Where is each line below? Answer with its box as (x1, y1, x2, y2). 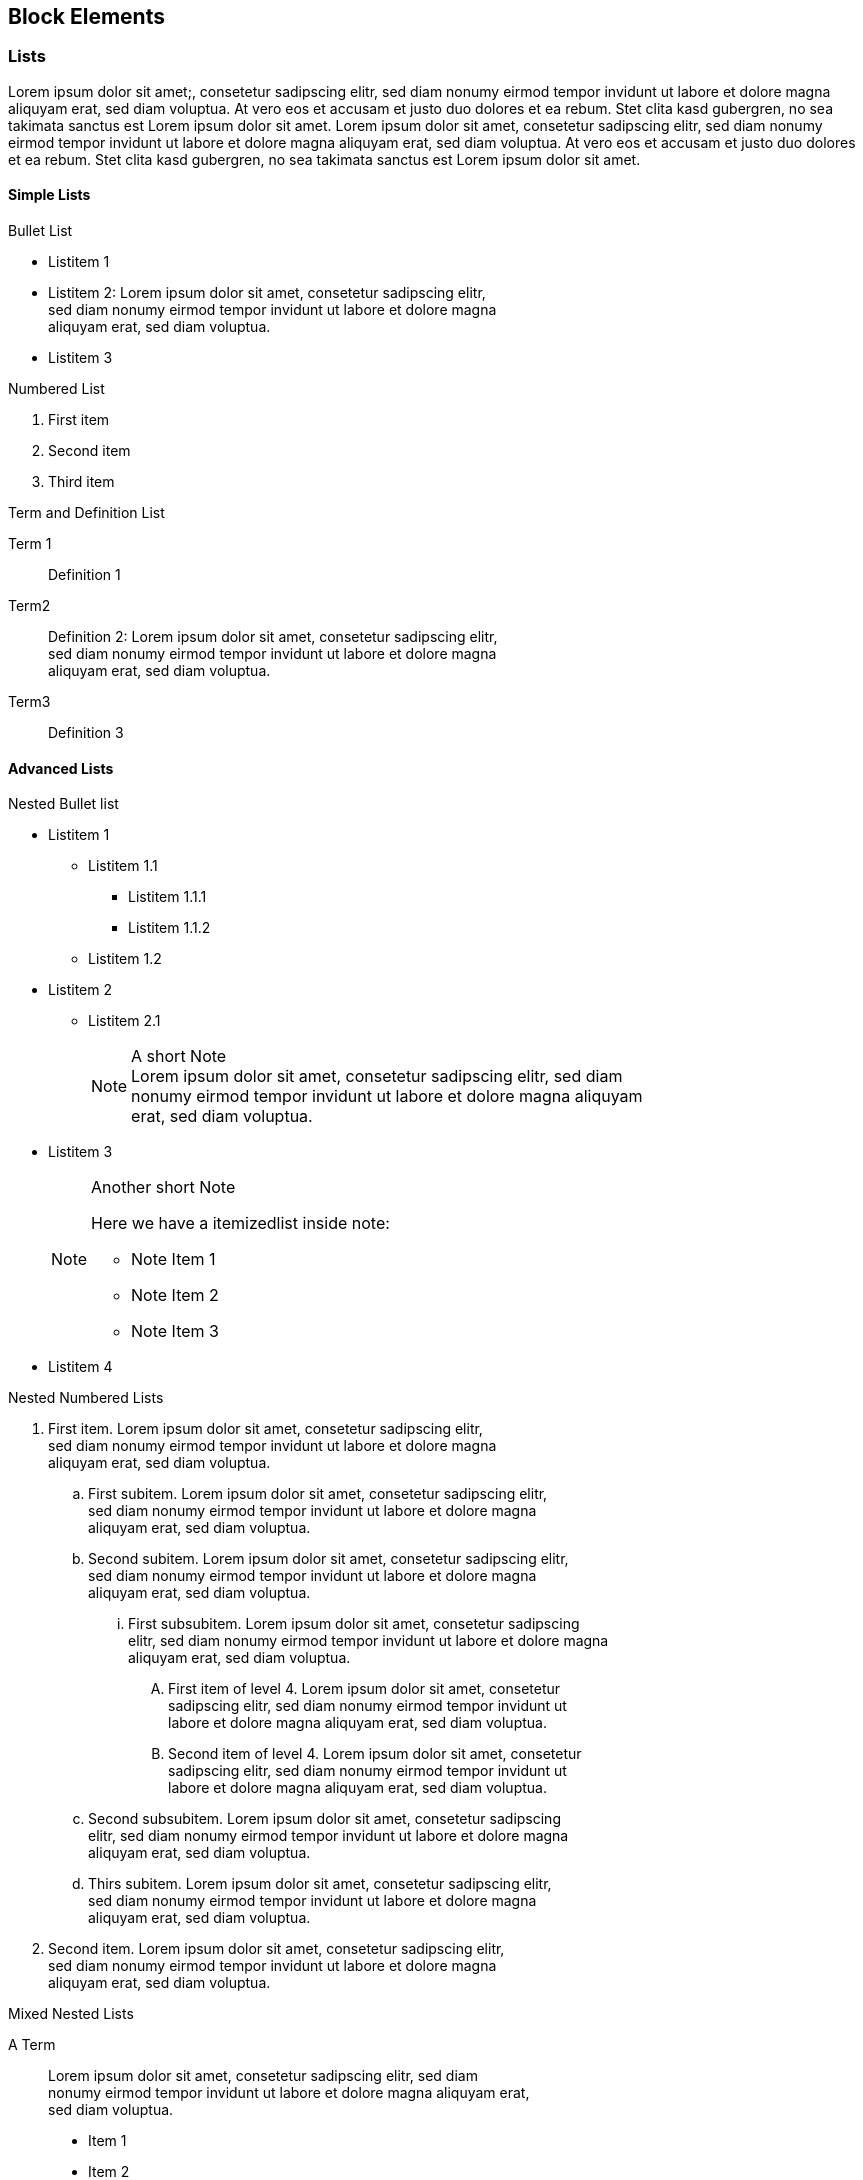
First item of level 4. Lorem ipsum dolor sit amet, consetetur (168, 1680, 561, 1698)
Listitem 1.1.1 (128, 888, 207, 906)
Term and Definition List (8, 504, 165, 522)
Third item (48, 473, 115, 491)
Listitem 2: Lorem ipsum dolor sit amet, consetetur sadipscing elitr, (48, 284, 486, 302)
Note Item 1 (131, 1249, 216, 1270)
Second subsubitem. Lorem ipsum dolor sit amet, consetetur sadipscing (88, 1810, 561, 1828)
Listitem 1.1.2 (128, 919, 211, 937)
